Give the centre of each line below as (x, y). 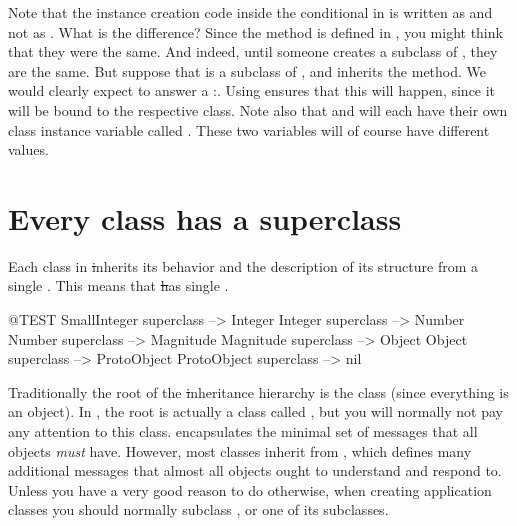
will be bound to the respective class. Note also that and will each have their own (258, 109)
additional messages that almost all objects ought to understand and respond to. (255, 470)
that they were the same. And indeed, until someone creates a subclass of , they (253, 51)
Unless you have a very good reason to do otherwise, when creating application (250, 489)
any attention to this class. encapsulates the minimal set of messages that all (243, 431)
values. (28, 149)
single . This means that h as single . (118, 285)
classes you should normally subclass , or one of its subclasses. (198, 509)
